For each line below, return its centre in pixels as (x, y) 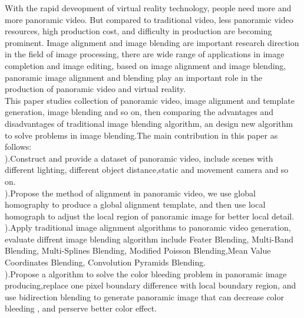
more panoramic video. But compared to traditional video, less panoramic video (149, 19)
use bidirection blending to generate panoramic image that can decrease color (144, 296)
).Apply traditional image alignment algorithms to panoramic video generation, (148, 227)
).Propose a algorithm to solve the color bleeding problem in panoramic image (146, 273)
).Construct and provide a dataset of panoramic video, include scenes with (139, 158)
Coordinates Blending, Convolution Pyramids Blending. (105, 262)
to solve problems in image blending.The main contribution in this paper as (141, 135)
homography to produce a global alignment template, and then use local (135, 204)
